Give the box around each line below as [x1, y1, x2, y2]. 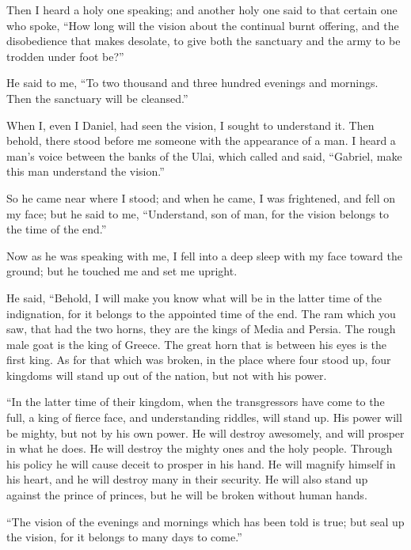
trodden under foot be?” [6, 47, 124, 64]
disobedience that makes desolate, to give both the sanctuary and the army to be [6, 32, 401, 49]
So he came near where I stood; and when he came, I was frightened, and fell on [6, 189, 396, 206]
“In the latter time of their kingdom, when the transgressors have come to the [6, 393, 385, 410]
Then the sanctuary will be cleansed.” [6, 89, 188, 106]
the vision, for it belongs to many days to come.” [6, 529, 242, 545]
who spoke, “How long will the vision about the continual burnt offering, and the [6, 17, 399, 33]
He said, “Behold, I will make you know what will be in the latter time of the [6, 289, 382, 305]
